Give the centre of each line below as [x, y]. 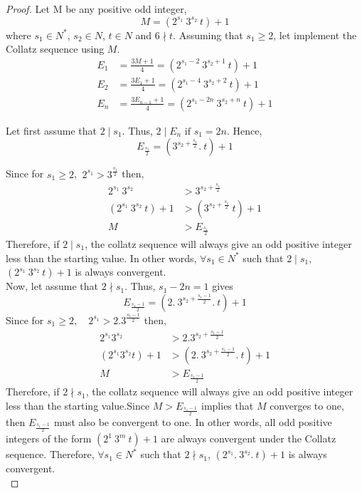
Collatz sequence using [55, 49]
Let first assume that [52, 130]
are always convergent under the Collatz [249, 438]
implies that [228, 405]
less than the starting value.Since [78, 405]
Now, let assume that [52, 286]
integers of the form [49, 438]
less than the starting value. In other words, [101, 258]
